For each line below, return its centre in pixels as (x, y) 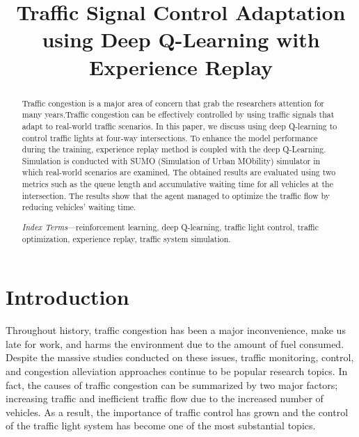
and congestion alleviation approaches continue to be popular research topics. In (177, 371)
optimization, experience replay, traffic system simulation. (126, 238)
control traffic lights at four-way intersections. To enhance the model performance (170, 137)
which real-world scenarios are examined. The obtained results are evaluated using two (179, 172)
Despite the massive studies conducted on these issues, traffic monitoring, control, (180, 357)
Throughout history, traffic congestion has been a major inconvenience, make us (176, 330)
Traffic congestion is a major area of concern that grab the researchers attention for (173, 103)
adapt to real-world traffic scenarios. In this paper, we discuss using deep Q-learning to (179, 126)
